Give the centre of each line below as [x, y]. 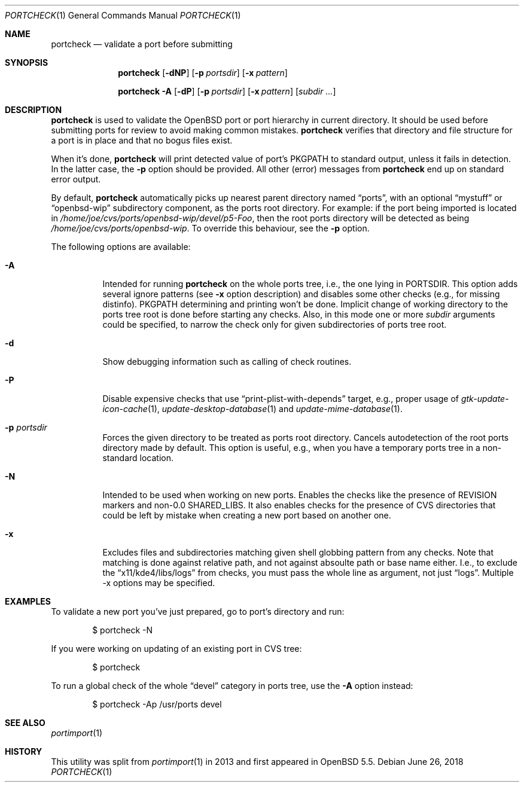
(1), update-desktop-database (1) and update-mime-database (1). [275, 409]
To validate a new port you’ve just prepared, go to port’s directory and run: [198, 611]
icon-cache [125, 409]
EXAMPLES [28, 601]
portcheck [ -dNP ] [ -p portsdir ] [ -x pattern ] [203, 73]
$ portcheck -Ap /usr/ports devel [157, 704]
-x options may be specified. [159, 583]
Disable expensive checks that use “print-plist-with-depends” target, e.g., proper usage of [281, 399]
